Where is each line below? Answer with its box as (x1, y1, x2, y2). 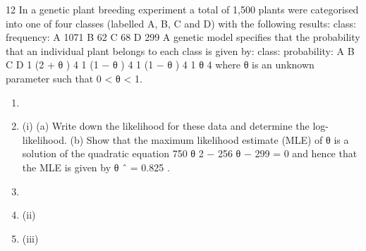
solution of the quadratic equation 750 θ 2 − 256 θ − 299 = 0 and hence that (22, 146, 358, 161)
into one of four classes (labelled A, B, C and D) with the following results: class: (6, 16, 356, 30)
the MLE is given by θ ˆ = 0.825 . (22, 159, 170, 174)
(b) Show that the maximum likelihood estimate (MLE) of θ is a (70, 132, 349, 147)
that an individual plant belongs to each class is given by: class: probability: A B (6, 43, 355, 58)
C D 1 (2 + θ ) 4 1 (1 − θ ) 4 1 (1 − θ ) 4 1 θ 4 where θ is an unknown (6, 57, 315, 72)
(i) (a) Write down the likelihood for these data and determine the (22, 118, 310, 133)
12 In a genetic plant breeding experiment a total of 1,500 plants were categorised (6, 2, 359, 16)
